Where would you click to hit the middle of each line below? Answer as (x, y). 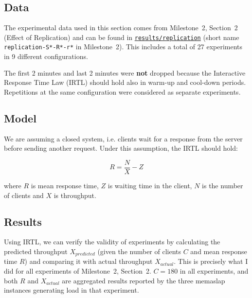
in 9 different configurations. (46, 56)
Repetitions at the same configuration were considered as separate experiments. (122, 91)
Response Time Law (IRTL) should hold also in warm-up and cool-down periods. (125, 82)
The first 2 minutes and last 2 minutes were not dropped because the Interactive (125, 72)
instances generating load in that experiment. (72, 290)
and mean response (219, 251)
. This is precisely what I (211, 261)
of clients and (24, 195)
